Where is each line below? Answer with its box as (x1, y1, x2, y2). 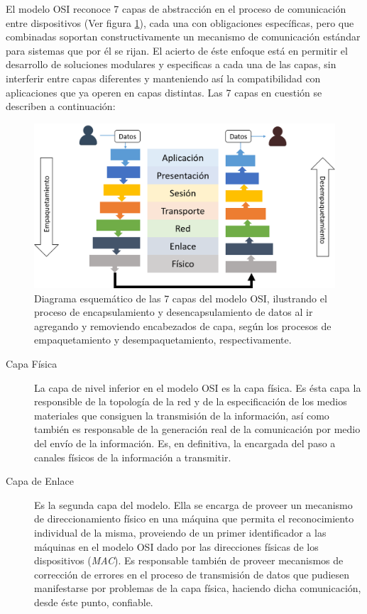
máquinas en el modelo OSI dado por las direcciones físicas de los (34, 539, 319, 554)
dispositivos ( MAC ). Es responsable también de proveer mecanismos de (34, 553, 344, 568)
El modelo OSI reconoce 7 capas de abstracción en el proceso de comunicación (6, 1, 346, 16)
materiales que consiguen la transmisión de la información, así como (34, 407, 329, 422)
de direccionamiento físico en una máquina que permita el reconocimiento (34, 511, 354, 526)
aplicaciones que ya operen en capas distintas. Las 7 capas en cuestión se (6, 84, 322, 99)
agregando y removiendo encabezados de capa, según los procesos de (34, 318, 332, 333)
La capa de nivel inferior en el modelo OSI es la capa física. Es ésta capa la (34, 380, 361, 395)
